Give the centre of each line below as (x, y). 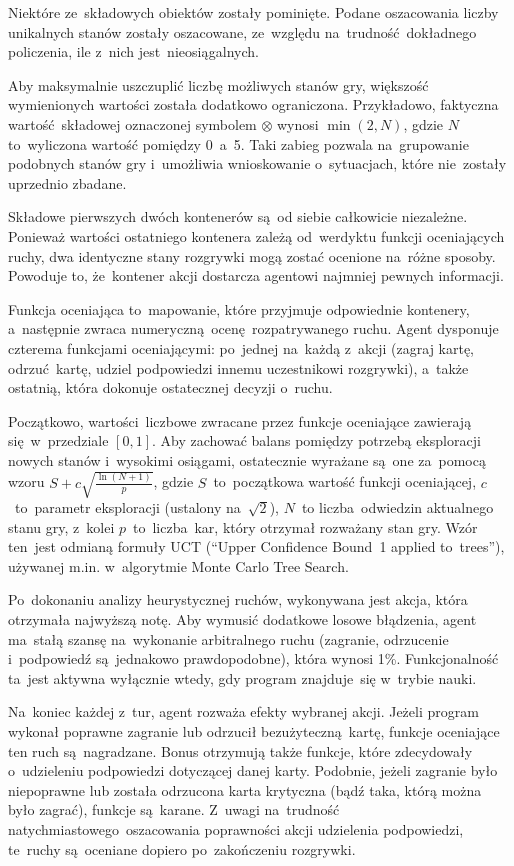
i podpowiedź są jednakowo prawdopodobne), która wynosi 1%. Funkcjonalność (253, 658)
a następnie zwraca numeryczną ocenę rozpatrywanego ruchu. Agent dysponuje (253, 328)
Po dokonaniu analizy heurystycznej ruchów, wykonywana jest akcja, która (238, 599)
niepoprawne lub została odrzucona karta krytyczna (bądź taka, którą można (245, 789)
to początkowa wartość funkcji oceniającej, (345, 481)
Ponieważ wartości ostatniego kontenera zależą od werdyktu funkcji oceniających (256, 235)
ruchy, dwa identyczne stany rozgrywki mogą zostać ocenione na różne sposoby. (252, 255)
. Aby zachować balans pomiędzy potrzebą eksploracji (316, 440)
